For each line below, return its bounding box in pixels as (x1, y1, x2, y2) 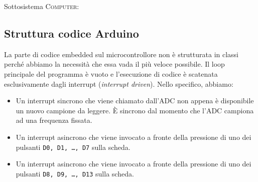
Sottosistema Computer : (4, 1, 79, 11)
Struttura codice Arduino (4, 25, 139, 41)
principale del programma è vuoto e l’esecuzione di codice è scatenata (4, 68, 218, 79)
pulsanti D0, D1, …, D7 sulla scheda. (16, 141, 131, 152)
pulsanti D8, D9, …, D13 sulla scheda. (16, 168, 134, 178)
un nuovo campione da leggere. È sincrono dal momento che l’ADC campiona (16, 105, 254, 115)
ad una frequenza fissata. (16, 115, 92, 125)
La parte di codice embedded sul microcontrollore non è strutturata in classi (4, 49, 239, 59)
